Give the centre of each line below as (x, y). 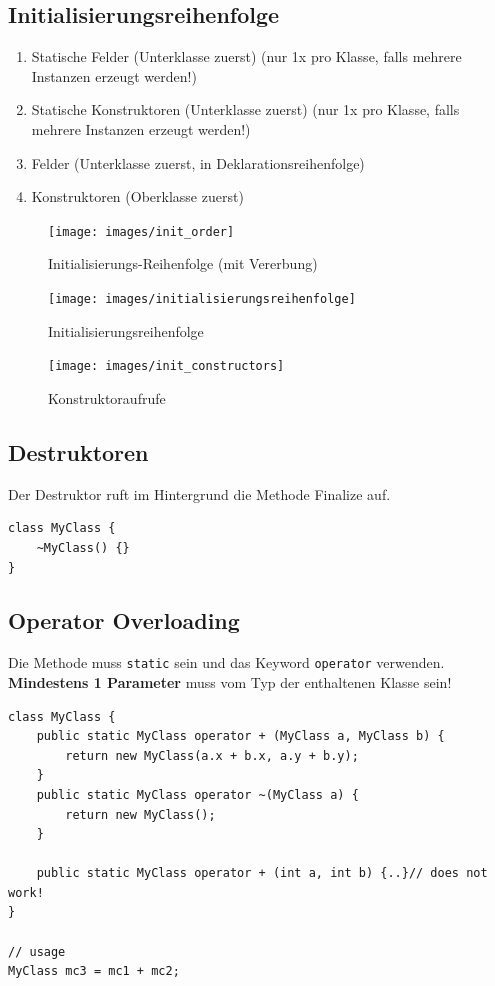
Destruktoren (78, 451)
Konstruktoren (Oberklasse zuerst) (137, 196)
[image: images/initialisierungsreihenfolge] (202, 299)
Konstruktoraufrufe (107, 397)
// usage (37, 951)
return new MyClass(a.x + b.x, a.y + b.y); (212, 755)
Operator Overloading (124, 620)
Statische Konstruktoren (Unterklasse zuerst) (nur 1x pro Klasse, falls (245, 109)
